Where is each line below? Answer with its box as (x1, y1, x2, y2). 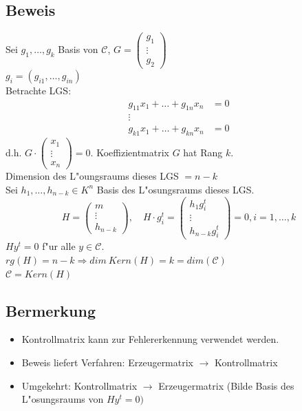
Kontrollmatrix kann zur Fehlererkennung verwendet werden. (21, 332, 279, 346)
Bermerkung (6, 299, 96, 321)
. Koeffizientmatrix (90, 145, 169, 159)
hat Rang (183, 145, 223, 159)
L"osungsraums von (21, 392, 104, 406)
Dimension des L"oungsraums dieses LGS (6, 169, 179, 183)
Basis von (58, 42, 98, 56)
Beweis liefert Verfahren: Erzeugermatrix (21, 355, 193, 369)
